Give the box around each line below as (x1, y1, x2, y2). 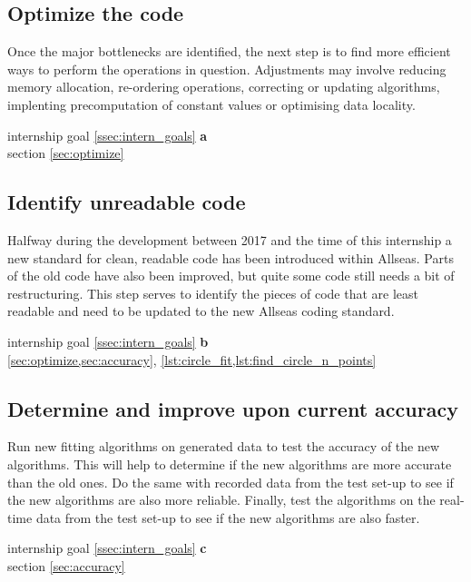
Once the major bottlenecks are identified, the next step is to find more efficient (7, 42, 451, 61)
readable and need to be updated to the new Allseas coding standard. (7, 301, 395, 321)
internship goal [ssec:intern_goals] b (7, 331, 209, 350)
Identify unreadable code (7, 188, 246, 216)
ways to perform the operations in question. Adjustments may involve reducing (7, 59, 446, 78)
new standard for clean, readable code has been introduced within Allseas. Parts (7, 248, 454, 267)
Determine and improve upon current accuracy (7, 394, 458, 422)
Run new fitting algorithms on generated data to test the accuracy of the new (7, 437, 440, 456)
